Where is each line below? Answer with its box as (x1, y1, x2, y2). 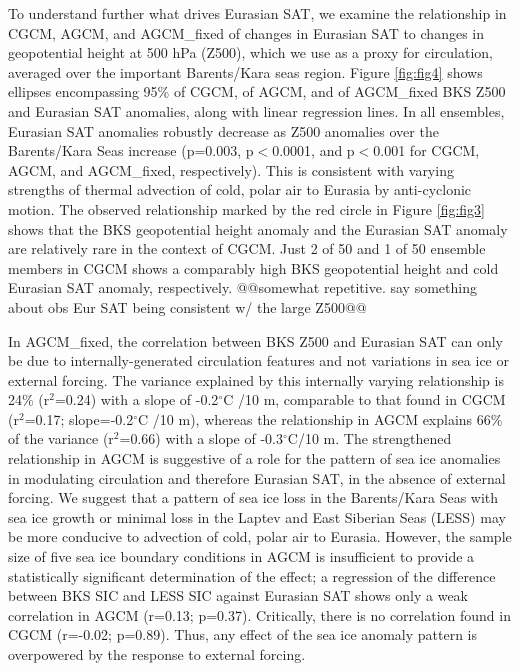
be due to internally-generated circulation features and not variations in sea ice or (8, 350, 509, 371)
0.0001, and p (272, 140, 355, 161)
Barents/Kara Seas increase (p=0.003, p (8, 140, 254, 161)
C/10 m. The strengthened (287, 428, 452, 449)
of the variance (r (8, 428, 114, 449)
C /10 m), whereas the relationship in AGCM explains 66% (138, 408, 503, 429)
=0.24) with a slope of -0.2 (54, 389, 219, 410)
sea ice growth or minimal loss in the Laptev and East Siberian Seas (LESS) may (8, 506, 506, 527)
